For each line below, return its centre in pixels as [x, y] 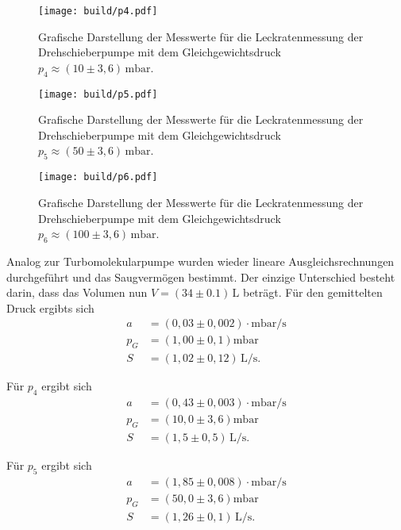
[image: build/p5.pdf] [98, 94]
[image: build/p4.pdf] [98, 11]
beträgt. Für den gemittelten [312, 292]
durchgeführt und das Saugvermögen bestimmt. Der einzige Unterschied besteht [201, 277]
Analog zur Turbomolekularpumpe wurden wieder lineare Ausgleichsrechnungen [200, 261]
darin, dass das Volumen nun [77, 292]
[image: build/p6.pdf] [98, 177]
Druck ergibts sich [50, 307]
